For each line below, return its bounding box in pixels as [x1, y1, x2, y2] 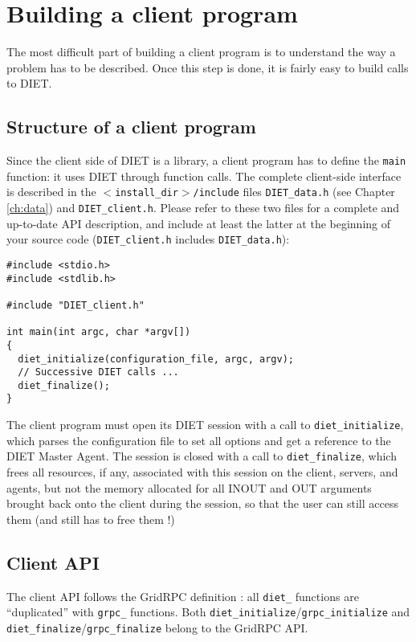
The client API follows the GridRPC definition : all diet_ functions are [6, 587, 359, 604]
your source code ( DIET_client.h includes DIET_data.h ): [6, 231, 290, 247]
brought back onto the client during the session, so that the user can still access [6, 495, 398, 512]
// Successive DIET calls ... [18, 366, 179, 378]
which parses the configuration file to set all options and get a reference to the [6, 431, 391, 448]
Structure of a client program [6, 114, 256, 139]
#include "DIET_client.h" [6, 299, 145, 311]
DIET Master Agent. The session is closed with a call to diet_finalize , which [6, 448, 397, 464]
